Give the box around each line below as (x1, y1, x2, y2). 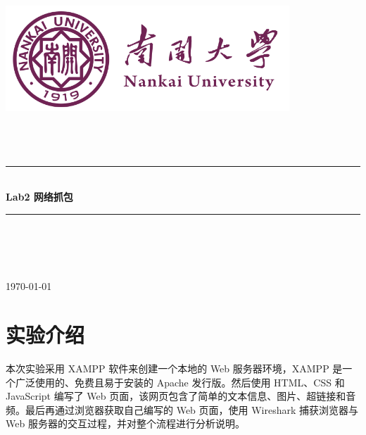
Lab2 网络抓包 (6, 189, 73, 204)
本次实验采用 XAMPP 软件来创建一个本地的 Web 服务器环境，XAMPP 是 (6, 361, 343, 376)
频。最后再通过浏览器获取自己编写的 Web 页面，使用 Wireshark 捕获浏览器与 (6, 402, 359, 417)
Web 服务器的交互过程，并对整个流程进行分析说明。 (6, 416, 245, 431)
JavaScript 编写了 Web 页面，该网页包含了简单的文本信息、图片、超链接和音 (6, 389, 356, 403)
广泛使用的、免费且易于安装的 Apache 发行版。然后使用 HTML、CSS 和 (15, 374, 345, 389)
